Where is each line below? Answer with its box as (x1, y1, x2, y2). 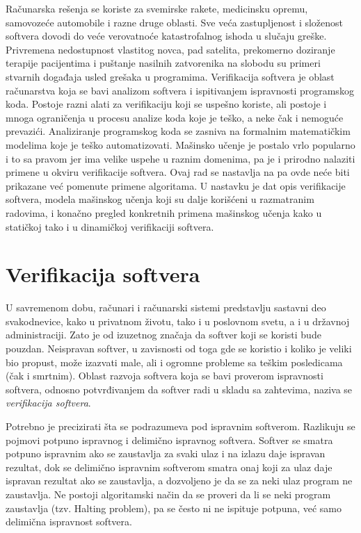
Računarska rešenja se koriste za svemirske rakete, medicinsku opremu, (6, 1, 308, 15)
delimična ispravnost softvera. (6, 514, 132, 529)
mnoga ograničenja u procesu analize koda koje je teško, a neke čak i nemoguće (6, 110, 344, 124)
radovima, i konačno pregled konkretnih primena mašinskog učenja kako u (6, 205, 322, 220)
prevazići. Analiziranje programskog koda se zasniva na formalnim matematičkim (6, 124, 351, 138)
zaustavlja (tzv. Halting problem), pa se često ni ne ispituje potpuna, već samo (6, 500, 342, 515)
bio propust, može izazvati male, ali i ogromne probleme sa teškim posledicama (6, 354, 343, 369)
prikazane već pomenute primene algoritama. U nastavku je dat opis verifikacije (6, 178, 346, 192)
